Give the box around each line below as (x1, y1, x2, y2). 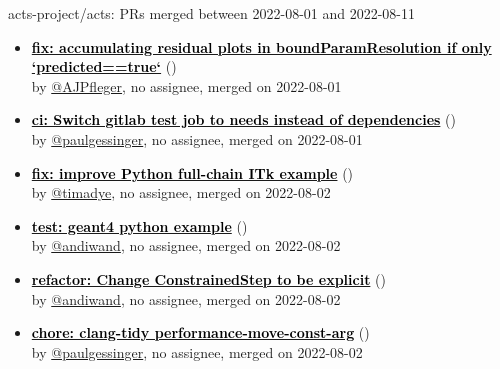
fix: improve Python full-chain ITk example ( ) (31, 162, 354, 183)
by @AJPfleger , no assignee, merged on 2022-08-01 (31, 75, 342, 96)
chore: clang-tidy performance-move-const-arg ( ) (31, 322, 370, 343)
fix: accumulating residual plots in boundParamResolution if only (31, 36, 492, 57)
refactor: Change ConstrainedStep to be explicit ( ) (31, 268, 386, 289)
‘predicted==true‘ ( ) (31, 56, 177, 77)
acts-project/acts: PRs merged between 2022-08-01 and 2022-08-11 (8, 3, 416, 23)
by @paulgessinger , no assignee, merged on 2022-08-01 (31, 128, 363, 149)
